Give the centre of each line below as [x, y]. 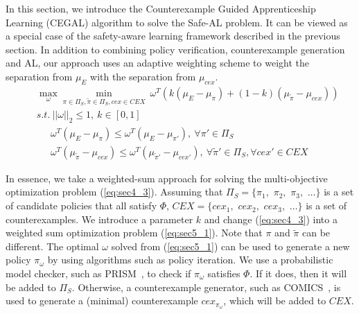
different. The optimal [52, 246]
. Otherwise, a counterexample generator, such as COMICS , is [206, 287]
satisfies [224, 273]
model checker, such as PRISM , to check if [98, 273]
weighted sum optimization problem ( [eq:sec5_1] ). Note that [134, 233]
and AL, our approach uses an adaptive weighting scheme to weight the [157, 63]
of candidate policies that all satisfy [81, 206]
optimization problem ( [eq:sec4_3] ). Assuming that [114, 192]
